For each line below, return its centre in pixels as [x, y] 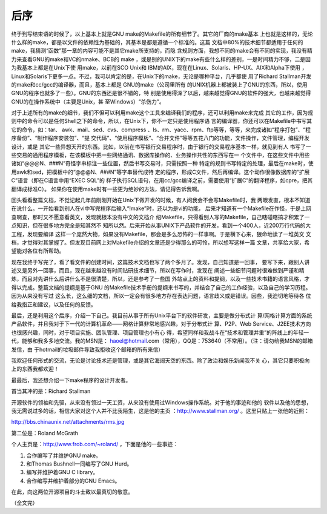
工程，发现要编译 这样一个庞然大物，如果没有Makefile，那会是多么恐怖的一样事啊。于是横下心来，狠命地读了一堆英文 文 [161, 234]
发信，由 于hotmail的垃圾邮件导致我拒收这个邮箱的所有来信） [88, 349]
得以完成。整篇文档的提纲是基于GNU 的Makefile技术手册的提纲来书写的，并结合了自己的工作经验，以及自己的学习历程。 [161, 287]
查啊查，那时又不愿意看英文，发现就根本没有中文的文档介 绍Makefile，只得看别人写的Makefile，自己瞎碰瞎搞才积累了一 [160, 217]
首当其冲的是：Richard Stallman [51, 391]
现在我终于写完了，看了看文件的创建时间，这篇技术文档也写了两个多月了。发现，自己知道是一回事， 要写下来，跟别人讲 [160, 262]
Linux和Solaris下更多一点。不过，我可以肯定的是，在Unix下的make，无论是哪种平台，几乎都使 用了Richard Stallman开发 [161, 76]
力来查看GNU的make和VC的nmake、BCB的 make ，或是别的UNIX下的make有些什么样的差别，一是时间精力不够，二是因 [161, 59]
